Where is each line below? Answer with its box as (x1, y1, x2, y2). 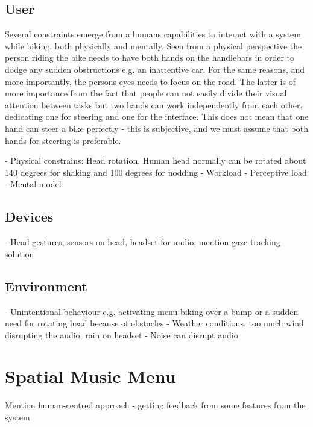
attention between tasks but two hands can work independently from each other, (5, 98, 303, 111)
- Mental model (5, 178, 62, 190)
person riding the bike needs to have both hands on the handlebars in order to (5, 51, 295, 64)
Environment (5, 276, 87, 295)
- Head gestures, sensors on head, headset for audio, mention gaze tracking (5, 235, 280, 248)
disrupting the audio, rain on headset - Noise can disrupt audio (5, 328, 238, 341)
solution (5, 247, 34, 260)
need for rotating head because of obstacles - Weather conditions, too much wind (5, 317, 304, 329)
